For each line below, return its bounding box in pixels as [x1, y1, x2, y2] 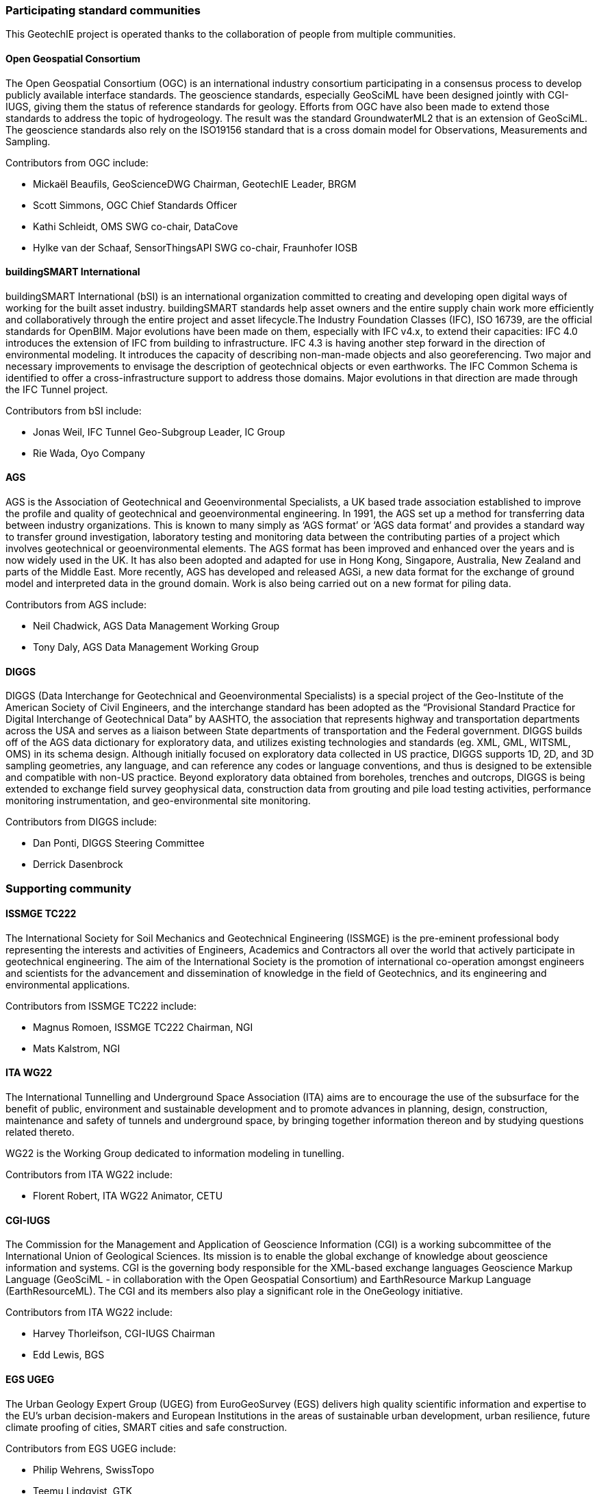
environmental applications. [5, 978, 130, 991]
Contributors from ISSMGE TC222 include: [5, 999, 197, 1012]
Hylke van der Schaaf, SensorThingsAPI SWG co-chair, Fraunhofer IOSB [33, 241, 358, 253]
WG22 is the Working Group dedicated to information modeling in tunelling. [5, 1147, 344, 1160]
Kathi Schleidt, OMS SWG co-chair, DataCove [33, 220, 238, 232]
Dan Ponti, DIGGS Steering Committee [33, 837, 205, 849]
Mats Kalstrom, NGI [33, 1042, 120, 1054]
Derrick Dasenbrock [33, 858, 123, 871]
